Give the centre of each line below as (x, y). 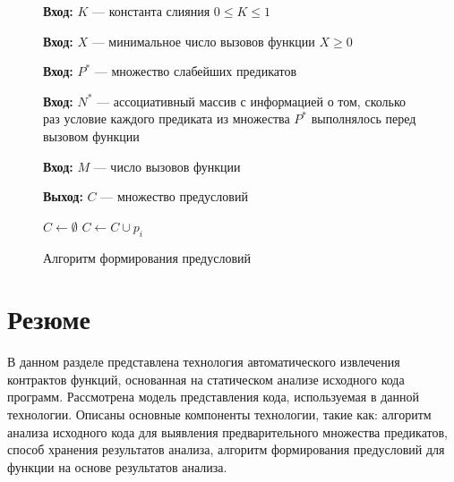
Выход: (63, 196)
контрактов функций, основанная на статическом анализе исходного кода (206, 379)
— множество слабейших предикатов (196, 71)
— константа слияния (151, 11)
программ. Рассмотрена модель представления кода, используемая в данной (213, 397)
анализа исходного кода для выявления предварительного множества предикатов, (227, 431)
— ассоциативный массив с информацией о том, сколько (251, 101)
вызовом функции (91, 135)
